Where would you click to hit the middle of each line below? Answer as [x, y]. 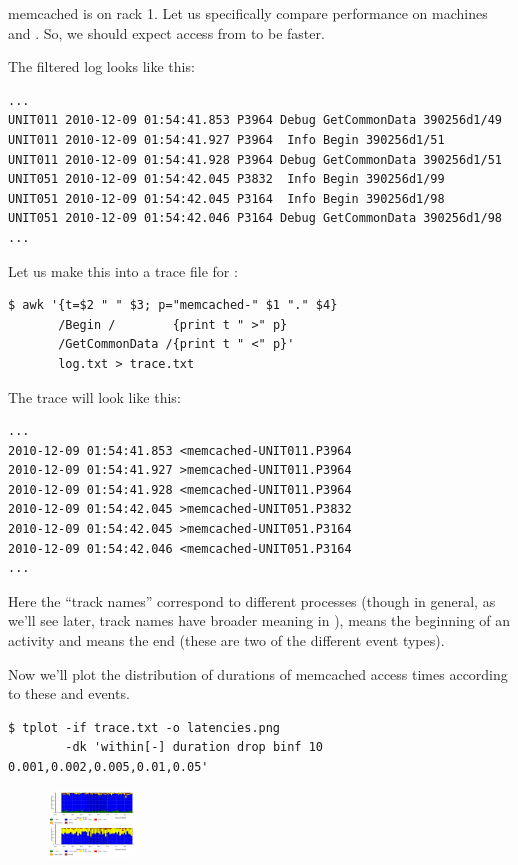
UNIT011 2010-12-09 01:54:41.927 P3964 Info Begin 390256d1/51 [226, 139]
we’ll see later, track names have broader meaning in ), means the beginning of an [259, 620]
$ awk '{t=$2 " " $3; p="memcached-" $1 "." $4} [173, 305]
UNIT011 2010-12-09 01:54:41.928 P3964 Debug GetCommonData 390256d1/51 [255, 159]
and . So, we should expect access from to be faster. [166, 32]
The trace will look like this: [94, 396]
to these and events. [69, 693]
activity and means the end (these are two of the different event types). [226, 640]
